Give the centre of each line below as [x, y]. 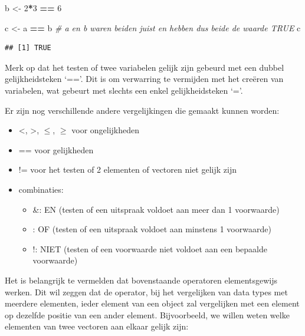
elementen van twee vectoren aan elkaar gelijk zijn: [97, 326]
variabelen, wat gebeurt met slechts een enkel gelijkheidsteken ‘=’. [124, 90]
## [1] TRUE [28, 48]
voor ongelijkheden [106, 130]
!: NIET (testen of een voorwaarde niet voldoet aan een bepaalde [150, 248]
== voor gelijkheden [56, 149]
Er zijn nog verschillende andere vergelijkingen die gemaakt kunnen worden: [142, 110]
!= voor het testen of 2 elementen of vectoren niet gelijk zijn [127, 169]
